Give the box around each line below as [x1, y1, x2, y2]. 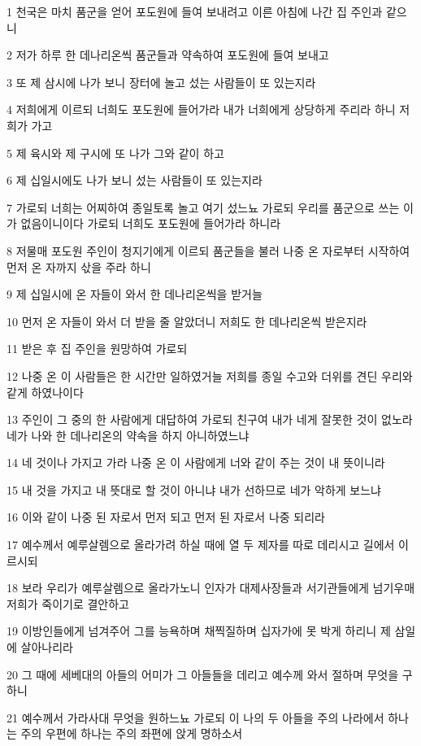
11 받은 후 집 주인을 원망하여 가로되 [7, 340, 188, 357]
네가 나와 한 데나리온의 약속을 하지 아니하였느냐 [7, 426, 250, 443]
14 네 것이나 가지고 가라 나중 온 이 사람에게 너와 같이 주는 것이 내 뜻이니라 [7, 454, 385, 471]
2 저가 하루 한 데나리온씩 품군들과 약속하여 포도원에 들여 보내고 [7, 46, 329, 63]
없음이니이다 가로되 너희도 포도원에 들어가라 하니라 [20, 215, 281, 232]
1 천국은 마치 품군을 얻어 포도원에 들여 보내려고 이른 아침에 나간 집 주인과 [7, 3, 383, 20]
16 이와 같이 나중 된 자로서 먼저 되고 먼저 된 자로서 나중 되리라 [7, 508, 325, 526]
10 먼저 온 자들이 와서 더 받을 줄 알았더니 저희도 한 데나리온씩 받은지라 [7, 312, 367, 329]
